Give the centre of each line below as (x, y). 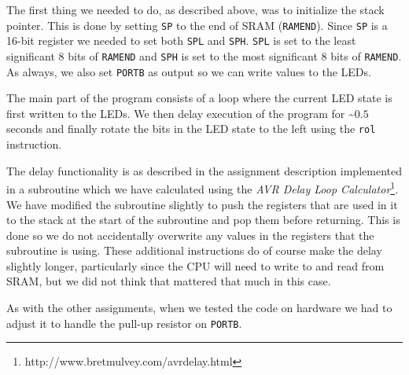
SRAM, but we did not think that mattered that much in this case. (169, 281)
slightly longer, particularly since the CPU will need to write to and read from (195, 265)
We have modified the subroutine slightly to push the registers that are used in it (202, 204)
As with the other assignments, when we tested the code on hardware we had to (199, 308)
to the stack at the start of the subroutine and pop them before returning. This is (203, 220)
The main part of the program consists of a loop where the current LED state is (199, 98)
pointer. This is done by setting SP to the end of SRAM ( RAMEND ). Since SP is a (197, 25)
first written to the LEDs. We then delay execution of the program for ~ (181, 113)
